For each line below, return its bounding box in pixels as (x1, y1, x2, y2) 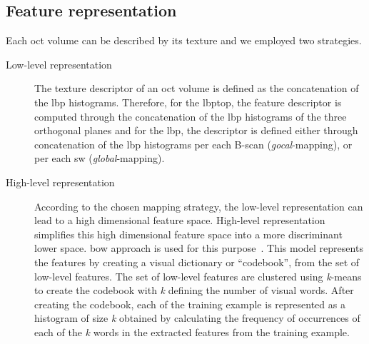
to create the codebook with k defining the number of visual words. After (34, 283, 354, 298)
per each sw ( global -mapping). (34, 151, 165, 166)
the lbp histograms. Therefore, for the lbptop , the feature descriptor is (34, 94, 342, 109)
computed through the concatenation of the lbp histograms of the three (34, 108, 347, 123)
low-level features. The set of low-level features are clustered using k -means (34, 268, 362, 283)
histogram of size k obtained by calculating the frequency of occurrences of (34, 310, 360, 325)
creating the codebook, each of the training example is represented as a (34, 296, 345, 311)
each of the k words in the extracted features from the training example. (34, 324, 350, 339)
